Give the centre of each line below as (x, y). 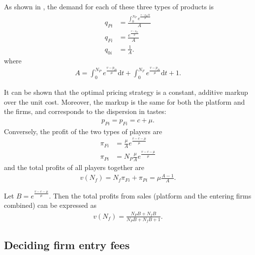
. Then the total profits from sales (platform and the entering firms (150, 195)
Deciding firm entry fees (67, 245)
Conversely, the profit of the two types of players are (83, 131)
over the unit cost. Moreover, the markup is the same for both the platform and (125, 101)
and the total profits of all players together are (74, 167)
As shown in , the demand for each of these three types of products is (109, 6)
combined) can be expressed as (50, 205)
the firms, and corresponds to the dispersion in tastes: (85, 111)
